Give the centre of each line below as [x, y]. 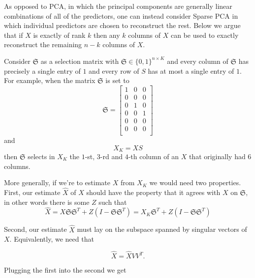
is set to [117, 80]
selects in [41, 156]
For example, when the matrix [50, 80]
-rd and [112, 156]
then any [107, 35]
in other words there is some [47, 202]
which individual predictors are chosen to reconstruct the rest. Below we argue [122, 25]
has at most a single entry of [191, 70]
